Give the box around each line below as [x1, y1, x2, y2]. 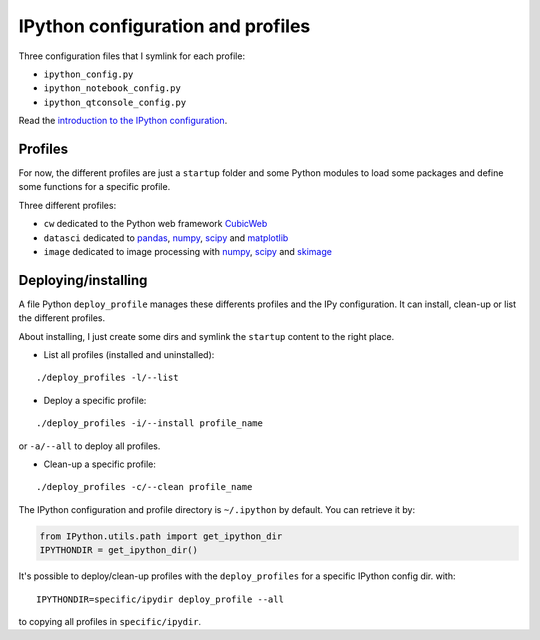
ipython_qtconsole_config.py [43, 96, 187, 108]
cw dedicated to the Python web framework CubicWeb [43, 218, 268, 230]
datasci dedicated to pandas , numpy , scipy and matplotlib [43, 231, 289, 244]
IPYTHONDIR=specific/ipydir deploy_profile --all [36, 593, 285, 605]
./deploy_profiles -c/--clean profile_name [36, 481, 253, 493]
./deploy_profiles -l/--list [36, 372, 179, 384]
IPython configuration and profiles [18, 15, 311, 37]
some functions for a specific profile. [18, 181, 171, 193]
